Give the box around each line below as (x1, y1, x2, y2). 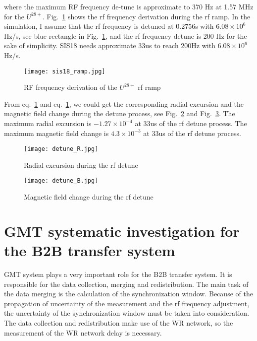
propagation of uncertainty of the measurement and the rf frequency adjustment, (4, 298, 250, 308)
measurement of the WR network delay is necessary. (4, 327, 162, 338)
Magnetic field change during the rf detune (24, 192, 154, 202)
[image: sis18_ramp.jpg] (24, 68, 105, 75)
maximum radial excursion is (4, 118, 92, 128)
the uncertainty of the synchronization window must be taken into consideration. (4, 308, 250, 318)
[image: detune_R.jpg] (24, 145, 99, 153)
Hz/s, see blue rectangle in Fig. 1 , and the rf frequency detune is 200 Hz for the (4, 30, 247, 41)
